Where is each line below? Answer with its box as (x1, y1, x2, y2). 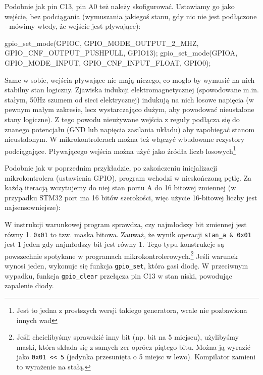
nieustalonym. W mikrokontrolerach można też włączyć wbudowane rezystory (5, 134, 245, 144)
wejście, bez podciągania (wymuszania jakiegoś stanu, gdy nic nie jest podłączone (5, 11, 257, 21)
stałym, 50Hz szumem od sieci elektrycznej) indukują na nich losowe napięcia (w (5, 94, 254, 104)
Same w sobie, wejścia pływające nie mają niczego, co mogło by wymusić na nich (5, 74, 255, 85)
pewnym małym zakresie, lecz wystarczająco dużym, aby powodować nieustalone (5, 104, 254, 115)
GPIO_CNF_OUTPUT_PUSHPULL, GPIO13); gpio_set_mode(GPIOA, (5, 47, 238, 58)
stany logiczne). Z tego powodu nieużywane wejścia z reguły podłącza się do (5, 114, 240, 124)
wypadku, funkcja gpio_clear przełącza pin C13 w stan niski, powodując (5, 270, 232, 281)
